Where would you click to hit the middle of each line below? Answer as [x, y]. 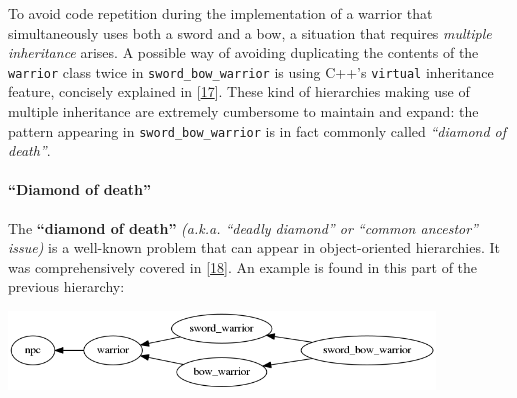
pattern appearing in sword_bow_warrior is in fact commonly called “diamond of [257, 130]
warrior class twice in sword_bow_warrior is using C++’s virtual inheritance [251, 71]
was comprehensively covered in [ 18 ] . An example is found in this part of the [243, 266]
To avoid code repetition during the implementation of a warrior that [220, 13]
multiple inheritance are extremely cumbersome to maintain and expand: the [243, 111]
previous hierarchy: [66, 286]
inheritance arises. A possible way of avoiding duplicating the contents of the [243, 52]
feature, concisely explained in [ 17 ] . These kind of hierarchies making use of [239, 91]
